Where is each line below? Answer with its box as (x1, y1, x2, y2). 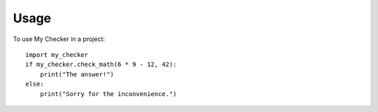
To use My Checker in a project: (13, 35, 105, 43)
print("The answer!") (39, 70, 115, 78)
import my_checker (25, 51, 89, 58)
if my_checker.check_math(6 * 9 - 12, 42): (25, 61, 177, 69)
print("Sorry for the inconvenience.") (39, 90, 177, 97)
